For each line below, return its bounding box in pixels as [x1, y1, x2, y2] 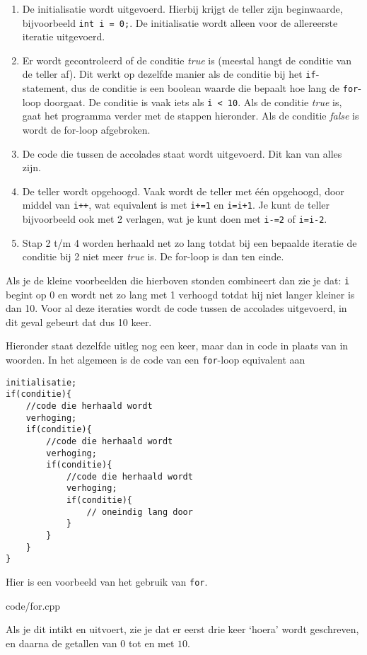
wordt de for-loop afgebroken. [22, 122, 151, 137]
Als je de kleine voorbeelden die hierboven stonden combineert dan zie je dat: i [6, 272, 350, 287]
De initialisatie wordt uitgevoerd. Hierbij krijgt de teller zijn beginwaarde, [22, 1, 343, 16]
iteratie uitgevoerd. [22, 29, 105, 44]
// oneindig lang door [86, 506, 193, 517]
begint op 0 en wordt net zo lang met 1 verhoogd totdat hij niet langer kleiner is [6, 286, 355, 301]
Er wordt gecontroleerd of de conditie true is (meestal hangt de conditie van [22, 52, 352, 67]
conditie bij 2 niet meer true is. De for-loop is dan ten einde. [22, 249, 284, 264]
